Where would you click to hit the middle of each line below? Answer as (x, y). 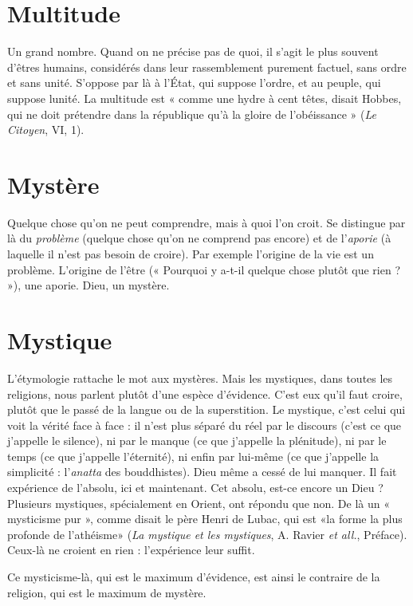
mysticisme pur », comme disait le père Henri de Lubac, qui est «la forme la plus (205, 519)
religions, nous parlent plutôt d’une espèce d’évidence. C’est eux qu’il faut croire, (205, 394)
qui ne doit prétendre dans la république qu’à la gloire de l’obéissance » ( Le (192, 114)
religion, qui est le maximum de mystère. (107, 592)
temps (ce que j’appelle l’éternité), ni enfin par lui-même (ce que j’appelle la (193, 456)
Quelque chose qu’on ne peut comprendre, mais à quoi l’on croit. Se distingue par (206, 222)
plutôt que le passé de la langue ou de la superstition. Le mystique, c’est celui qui (206, 409)
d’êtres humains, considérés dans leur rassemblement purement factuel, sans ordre (207, 67)
